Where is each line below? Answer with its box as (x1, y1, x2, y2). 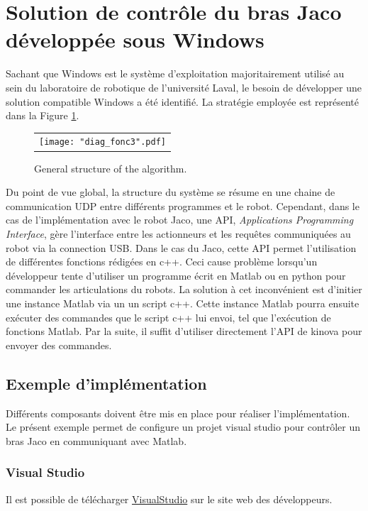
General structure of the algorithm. (34, 160, 187, 175)
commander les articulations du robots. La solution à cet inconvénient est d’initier (6, 282, 362, 297)
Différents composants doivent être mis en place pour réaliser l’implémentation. (6, 405, 350, 420)
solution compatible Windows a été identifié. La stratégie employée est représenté (6, 94, 359, 109)
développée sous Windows (6, 25, 264, 54)
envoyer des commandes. (6, 337, 112, 352)
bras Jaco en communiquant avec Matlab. (6, 433, 187, 448)
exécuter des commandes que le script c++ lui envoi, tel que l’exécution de (6, 309, 331, 324)
